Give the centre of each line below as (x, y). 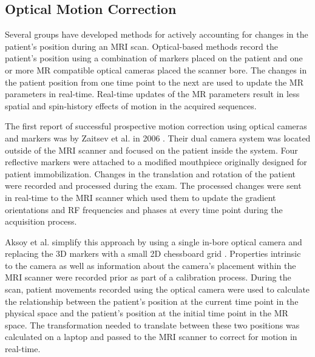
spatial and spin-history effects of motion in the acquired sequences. (131, 105)
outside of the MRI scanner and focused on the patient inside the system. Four (151, 150)
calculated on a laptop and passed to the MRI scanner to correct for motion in (151, 337)
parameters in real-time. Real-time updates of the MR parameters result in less (152, 94)
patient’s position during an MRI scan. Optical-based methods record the (141, 46)
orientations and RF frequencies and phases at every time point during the (144, 209)
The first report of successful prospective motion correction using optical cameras (156, 126)
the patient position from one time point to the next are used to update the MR (154, 82)
